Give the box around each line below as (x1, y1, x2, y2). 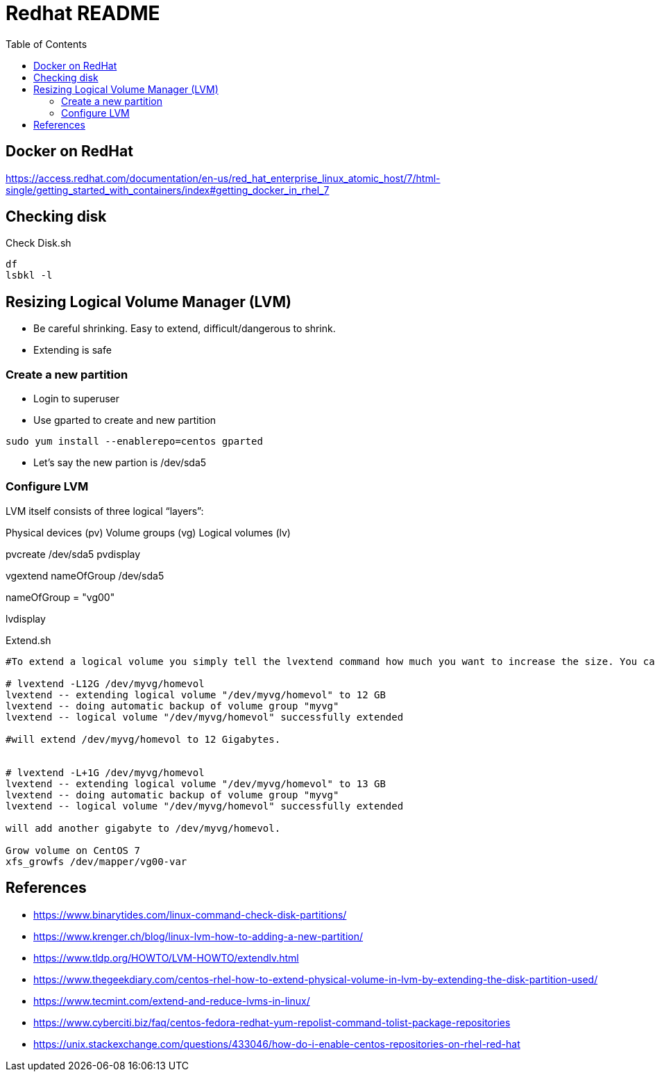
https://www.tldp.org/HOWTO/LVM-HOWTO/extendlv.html (33, 951, 299, 964)
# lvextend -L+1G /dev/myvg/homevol (6, 766, 205, 778)
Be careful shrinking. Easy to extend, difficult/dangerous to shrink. (33, 322, 336, 335)
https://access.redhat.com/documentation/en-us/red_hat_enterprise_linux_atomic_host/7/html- (6, 172, 441, 184)
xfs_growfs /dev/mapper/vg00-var (6, 855, 187, 867)
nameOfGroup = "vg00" (6, 591, 115, 603)
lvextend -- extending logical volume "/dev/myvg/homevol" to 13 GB (6, 778, 386, 789)
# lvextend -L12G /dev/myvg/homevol (6, 677, 205, 689)
